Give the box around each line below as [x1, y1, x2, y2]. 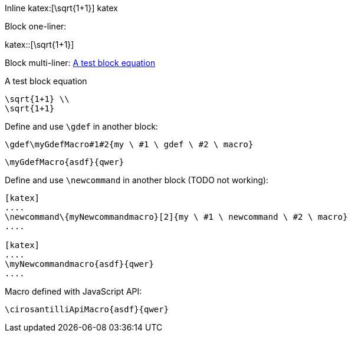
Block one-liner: [5, 21, 67, 31]
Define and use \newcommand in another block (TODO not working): [5, 175, 269, 185]
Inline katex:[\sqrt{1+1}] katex [5, 3, 118, 13]
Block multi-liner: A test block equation [5, 58, 156, 68]
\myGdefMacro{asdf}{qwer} [5, 157, 124, 167]
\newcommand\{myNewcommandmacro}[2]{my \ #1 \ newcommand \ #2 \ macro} [5, 212, 348, 222]
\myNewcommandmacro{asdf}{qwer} [5, 259, 154, 269]
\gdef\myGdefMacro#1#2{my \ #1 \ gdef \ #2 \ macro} [5, 140, 254, 149]
